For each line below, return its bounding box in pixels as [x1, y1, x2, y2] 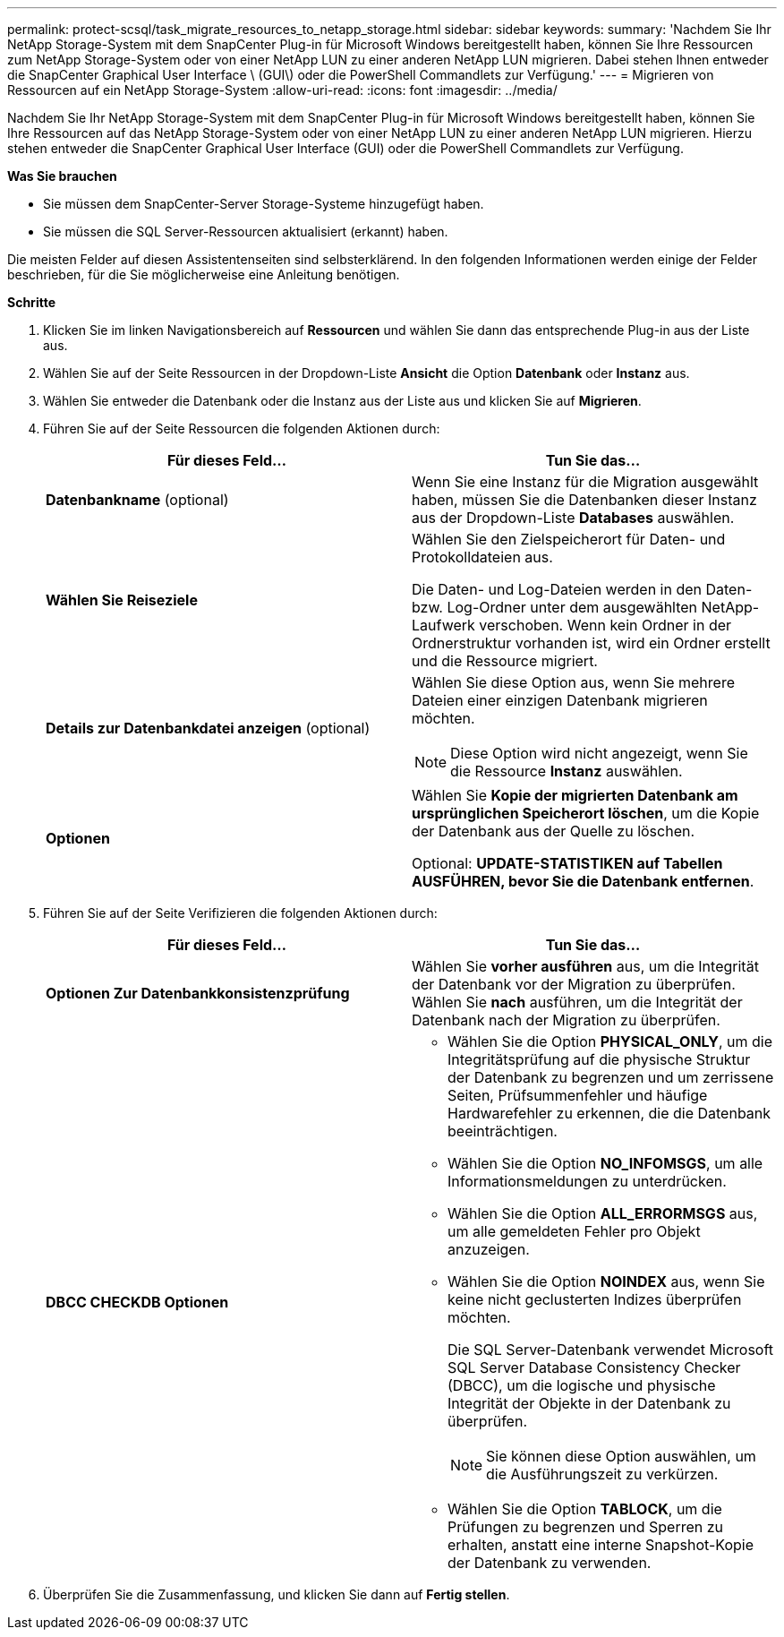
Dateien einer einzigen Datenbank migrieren [412, 691, 708, 709]
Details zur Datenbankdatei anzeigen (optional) [46, 719, 371, 737]
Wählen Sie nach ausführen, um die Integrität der [412, 993, 743, 1011]
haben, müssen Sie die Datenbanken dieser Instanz [412, 491, 757, 509]
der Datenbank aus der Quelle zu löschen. [412, 822, 695, 840]
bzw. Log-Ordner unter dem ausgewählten [412, 598, 698, 616]
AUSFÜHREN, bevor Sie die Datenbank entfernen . [412, 872, 754, 890]
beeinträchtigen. [447, 1122, 558, 1140]
